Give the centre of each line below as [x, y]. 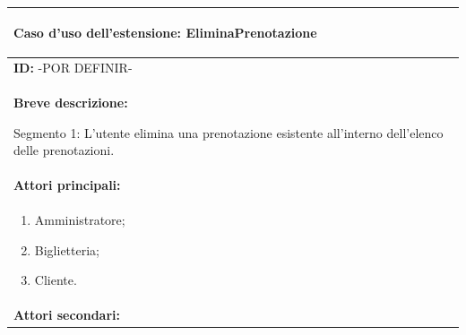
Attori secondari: [67, 315]
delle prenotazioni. [64, 150]
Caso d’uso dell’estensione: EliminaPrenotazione [165, 32]
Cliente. [56, 280]
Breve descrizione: [71, 103]
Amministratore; [80, 220]
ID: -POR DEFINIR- [73, 68]
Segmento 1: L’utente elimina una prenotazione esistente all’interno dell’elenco [229, 132]
